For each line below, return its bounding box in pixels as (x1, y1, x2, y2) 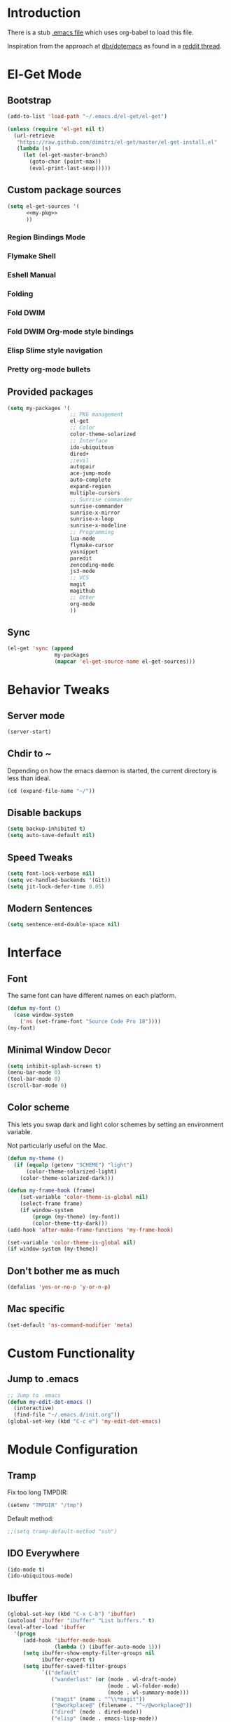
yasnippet (69, 548, 99, 556)
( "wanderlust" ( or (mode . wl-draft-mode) (51, 1676, 177, 1683)
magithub (69, 588, 96, 595)
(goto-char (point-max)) (29, 158, 101, 166)
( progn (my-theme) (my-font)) (32, 1213, 120, 1220)
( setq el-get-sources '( (7, 202, 80, 210)
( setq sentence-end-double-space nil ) (7, 921, 120, 928)
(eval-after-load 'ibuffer (7, 1624, 86, 1631)
